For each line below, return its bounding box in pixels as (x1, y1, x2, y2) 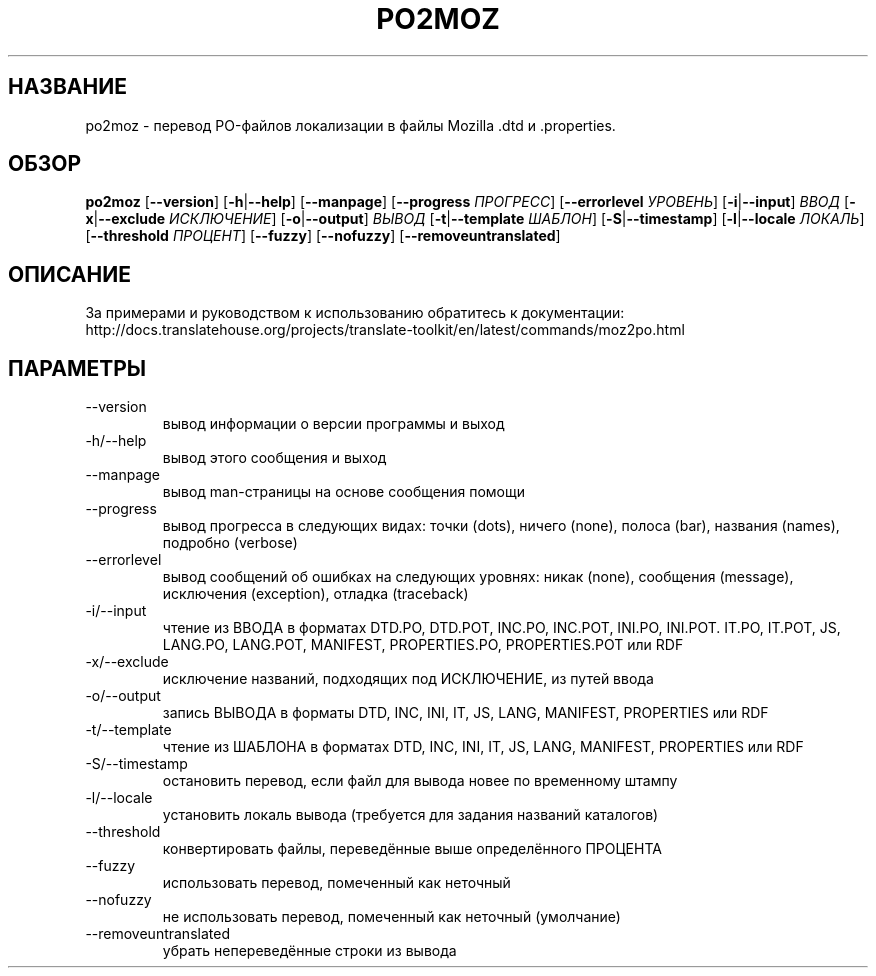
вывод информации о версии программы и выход (162, 415, 505, 433)
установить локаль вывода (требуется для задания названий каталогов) (162, 806, 659, 824)
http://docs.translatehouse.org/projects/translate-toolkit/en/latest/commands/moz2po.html (85, 321, 685, 339)
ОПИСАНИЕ (8, 261, 131, 287)
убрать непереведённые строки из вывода (162, 942, 457, 960)
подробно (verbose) (162, 534, 298, 552)
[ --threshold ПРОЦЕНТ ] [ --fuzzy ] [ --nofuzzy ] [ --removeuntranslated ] (85, 227, 561, 245)
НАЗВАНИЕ (8, 74, 127, 100)
